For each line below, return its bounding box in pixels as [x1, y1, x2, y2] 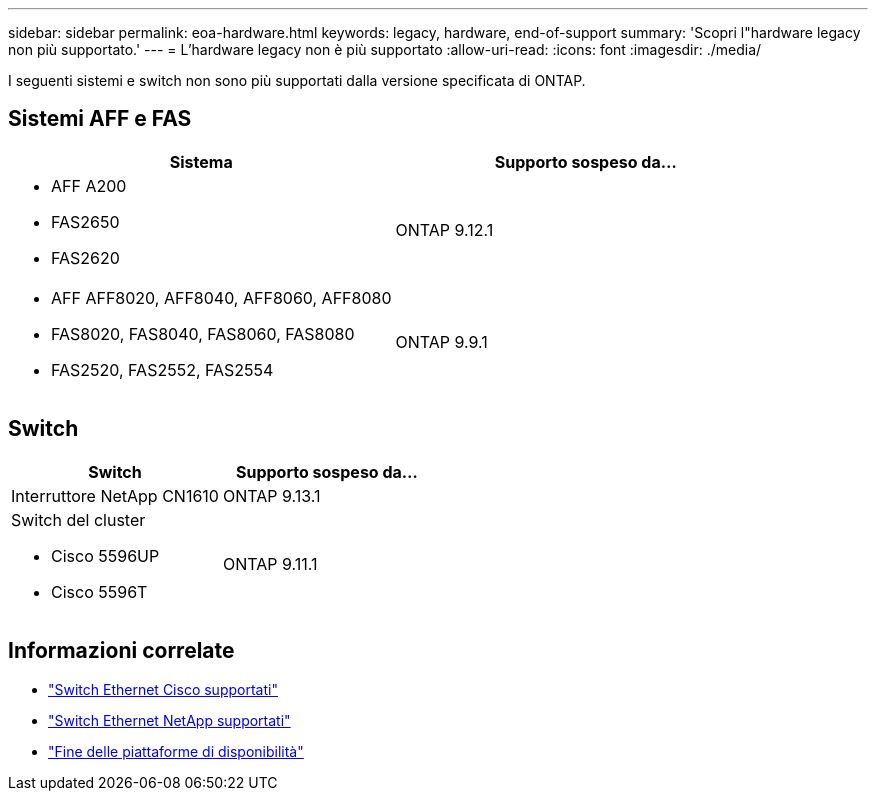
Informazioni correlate [8, 638, 235, 664]
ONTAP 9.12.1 [395, 219, 494, 240]
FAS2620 [51, 247, 120, 268]
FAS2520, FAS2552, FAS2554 [51, 359, 274, 380]
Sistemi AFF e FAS [8, 106, 192, 132]
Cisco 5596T [51, 581, 148, 602]
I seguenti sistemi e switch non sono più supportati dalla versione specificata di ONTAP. [8, 72, 586, 89]
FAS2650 [51, 211, 120, 232]
